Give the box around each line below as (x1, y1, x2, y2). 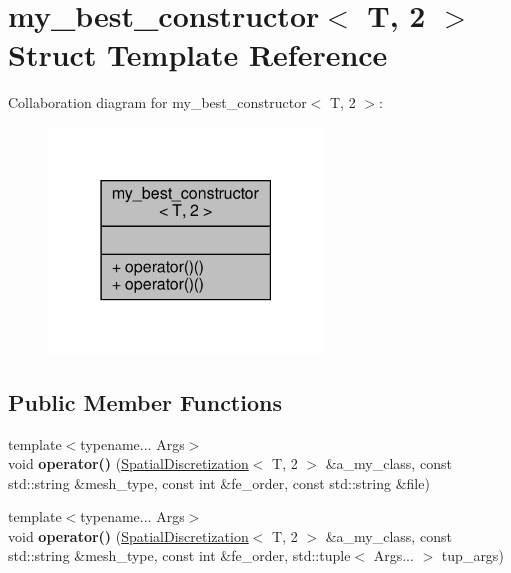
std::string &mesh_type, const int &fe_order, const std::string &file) (8, 472, 430, 493)
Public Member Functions (8, 386, 282, 417)
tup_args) (441, 545, 504, 566)
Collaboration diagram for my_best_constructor (8, 92, 307, 113)
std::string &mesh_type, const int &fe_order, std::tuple (8, 545, 351, 566)
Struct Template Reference (8, 34, 388, 75)
